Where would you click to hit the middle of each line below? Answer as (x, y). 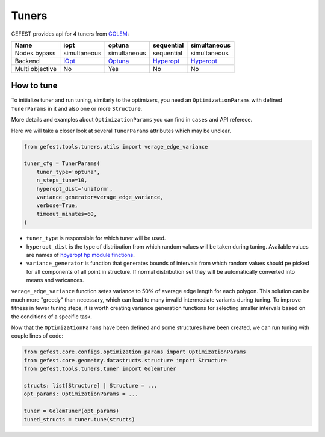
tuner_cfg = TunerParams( (62, 163)
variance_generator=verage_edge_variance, (100, 197)
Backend (27, 61)
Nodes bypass (35, 53)
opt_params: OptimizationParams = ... (81, 394)
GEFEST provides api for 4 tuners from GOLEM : (70, 34)
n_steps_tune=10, (62, 180)
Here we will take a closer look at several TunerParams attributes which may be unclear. (121, 131)
